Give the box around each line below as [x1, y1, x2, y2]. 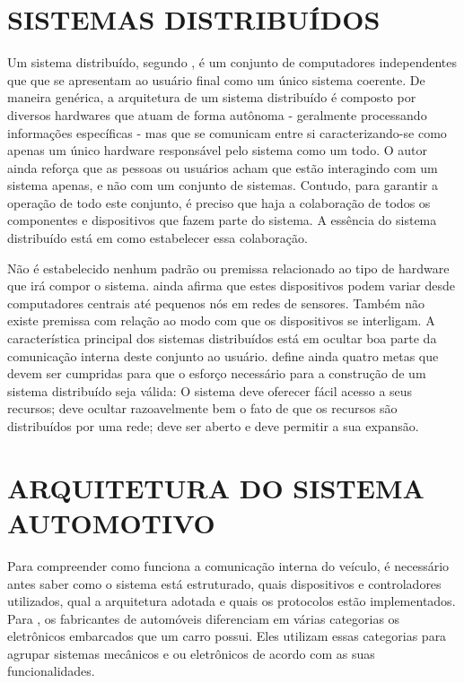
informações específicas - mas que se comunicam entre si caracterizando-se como [7, 123, 447, 142]
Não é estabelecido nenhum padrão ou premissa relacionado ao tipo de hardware [7, 258, 450, 277]
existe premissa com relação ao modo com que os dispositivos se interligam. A [7, 311, 435, 330]
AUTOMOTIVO [7, 504, 215, 540]
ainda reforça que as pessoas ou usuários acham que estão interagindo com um [7, 158, 438, 177]
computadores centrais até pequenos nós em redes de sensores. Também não [7, 293, 425, 312]
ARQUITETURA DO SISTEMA [7, 469, 425, 506]
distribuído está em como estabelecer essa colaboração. [7, 229, 308, 247]
